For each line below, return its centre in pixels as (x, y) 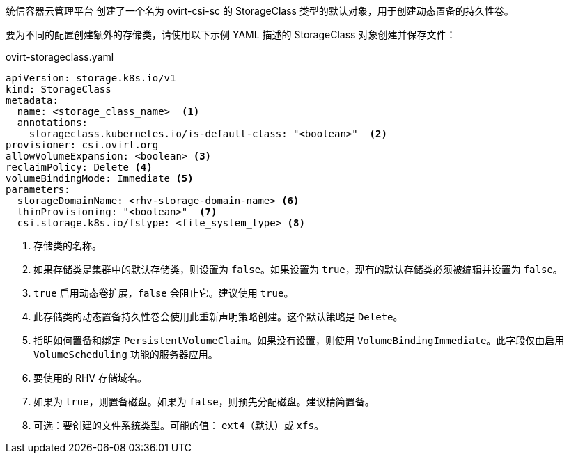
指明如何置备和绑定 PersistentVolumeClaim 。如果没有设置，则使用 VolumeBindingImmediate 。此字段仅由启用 (299, 340)
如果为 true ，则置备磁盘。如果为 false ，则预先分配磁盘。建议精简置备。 (204, 402)
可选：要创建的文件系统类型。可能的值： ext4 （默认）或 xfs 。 (179, 425)
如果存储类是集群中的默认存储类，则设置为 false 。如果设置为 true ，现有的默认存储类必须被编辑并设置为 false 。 (298, 269)
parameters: (38, 189)
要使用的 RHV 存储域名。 (90, 378)
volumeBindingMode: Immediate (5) (100, 178)
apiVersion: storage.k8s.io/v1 (91, 78)
